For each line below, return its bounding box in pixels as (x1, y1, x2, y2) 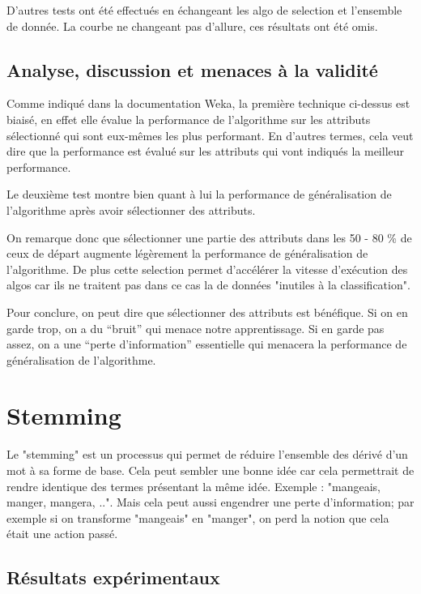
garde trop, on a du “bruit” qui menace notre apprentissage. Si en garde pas (6, 319, 385, 336)
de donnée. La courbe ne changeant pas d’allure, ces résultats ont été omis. (6, 17, 378, 34)
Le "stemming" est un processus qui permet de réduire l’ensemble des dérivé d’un (6, 446, 408, 463)
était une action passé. (6, 525, 118, 542)
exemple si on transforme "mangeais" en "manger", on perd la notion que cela (6, 509, 389, 526)
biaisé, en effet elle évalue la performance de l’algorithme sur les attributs (6, 110, 371, 127)
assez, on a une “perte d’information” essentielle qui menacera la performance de (6, 335, 407, 353)
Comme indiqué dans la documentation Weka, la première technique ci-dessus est (6, 95, 410, 112)
